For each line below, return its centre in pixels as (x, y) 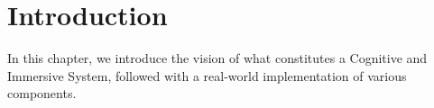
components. (42, 93)
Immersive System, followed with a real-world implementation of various (207, 75)
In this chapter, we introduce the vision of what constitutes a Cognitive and (217, 58)
